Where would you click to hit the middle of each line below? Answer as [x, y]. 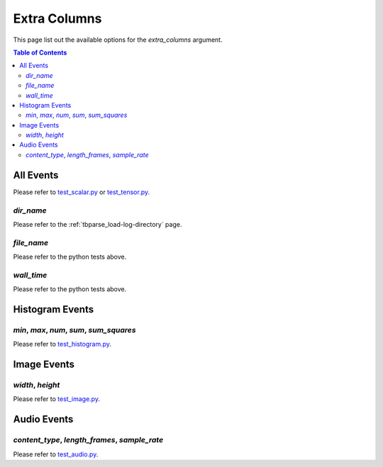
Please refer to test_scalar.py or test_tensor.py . [82, 192]
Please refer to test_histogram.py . [62, 344]
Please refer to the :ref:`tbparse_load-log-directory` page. [98, 224]
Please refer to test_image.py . [57, 399]
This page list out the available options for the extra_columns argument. [118, 40]
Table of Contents [40, 52]
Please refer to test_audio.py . [56, 454]
